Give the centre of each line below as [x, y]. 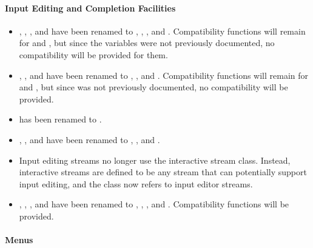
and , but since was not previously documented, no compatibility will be [153, 87]
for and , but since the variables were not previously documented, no [147, 43]
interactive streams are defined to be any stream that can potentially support [163, 172]
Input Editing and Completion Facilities [90, 8]
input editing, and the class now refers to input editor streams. [136, 183]
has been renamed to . [60, 119]
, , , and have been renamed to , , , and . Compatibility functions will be [154, 204]
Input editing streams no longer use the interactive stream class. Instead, [155, 160]
